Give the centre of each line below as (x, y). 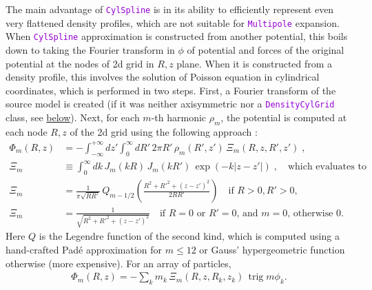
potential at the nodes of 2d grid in (80, 63)
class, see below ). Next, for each (73, 117)
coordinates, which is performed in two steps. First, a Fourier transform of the (171, 90)
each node (27, 131)
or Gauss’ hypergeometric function (272, 249)
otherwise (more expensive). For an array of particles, (118, 263)
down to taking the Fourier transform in (90, 49)
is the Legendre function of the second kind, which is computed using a (189, 236)
